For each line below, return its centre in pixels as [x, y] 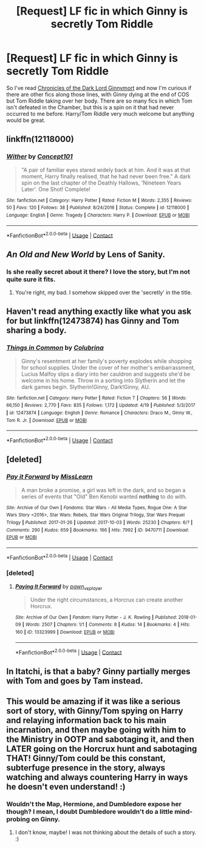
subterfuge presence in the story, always [86, 768]
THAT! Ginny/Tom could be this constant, [86, 758]
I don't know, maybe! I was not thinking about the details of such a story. [106, 832]
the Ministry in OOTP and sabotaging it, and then [100, 740]
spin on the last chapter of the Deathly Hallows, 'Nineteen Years [101, 183]
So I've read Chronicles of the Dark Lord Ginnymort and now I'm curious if [99, 88]
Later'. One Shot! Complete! [56, 189]
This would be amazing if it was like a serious [93, 701]
